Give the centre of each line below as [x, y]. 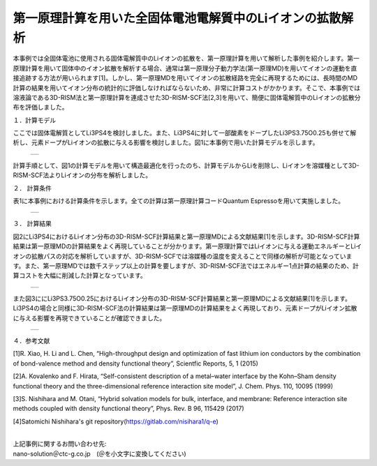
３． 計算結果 [32, 224]
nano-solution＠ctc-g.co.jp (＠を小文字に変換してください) [99, 453]
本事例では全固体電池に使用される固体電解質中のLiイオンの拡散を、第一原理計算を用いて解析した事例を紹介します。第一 [186, 59]
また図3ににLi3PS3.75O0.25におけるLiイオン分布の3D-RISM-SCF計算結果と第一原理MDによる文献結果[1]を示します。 [182, 298]
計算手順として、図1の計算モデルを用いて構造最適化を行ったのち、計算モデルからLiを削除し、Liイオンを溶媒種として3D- [186, 165]
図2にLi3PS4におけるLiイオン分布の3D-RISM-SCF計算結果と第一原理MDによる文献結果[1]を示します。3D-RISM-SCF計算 [186, 236]
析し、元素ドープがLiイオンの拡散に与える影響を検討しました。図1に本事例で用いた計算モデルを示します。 [166, 142]
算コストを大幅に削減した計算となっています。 [80, 276]
